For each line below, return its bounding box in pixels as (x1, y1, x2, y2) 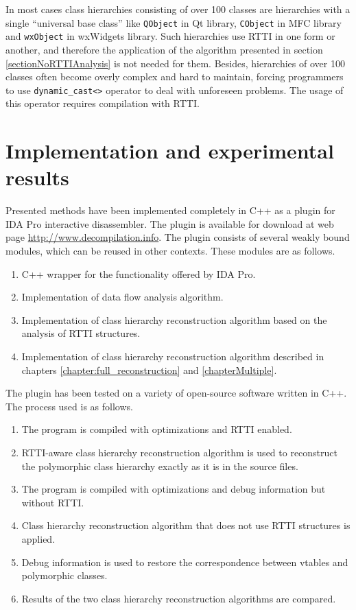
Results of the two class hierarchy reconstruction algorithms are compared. (21, 591, 336, 605)
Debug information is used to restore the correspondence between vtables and (21, 554, 348, 569)
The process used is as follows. (5, 399, 133, 413)
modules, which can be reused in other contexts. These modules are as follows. (5, 244, 335, 258)
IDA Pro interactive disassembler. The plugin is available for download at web (5, 216, 334, 231)
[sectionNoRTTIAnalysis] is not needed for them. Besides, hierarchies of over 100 (5, 56, 345, 70)
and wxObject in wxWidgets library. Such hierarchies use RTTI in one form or (5, 29, 335, 43)
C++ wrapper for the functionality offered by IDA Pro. (21, 266, 256, 281)
